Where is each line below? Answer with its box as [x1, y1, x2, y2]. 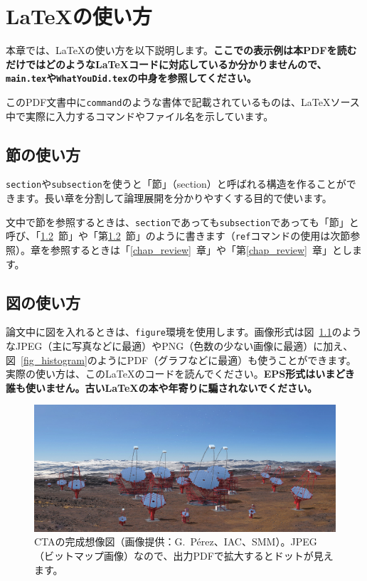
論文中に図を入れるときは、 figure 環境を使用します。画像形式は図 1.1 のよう [6, 324, 362, 339]
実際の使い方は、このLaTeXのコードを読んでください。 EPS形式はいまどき [6, 366, 355, 381]
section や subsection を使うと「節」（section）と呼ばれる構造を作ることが [6, 176, 346, 191]
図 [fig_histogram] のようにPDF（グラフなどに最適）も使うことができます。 [6, 352, 356, 367]
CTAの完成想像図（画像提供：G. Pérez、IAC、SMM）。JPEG [34, 534, 317, 549]
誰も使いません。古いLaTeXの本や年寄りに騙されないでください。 [6, 380, 318, 395]
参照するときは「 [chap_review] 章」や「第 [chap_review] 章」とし [50, 242, 352, 257]
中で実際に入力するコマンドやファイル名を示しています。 [6, 108, 274, 123]
